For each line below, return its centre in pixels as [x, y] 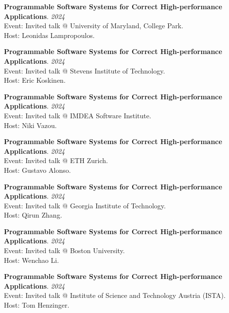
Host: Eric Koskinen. [35, 80]
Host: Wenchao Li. [32, 260]
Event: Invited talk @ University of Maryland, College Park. [94, 26]
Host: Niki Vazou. [30, 125]
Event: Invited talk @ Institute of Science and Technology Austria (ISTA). [115, 295]
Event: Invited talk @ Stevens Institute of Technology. [85, 70]
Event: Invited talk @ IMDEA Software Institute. [78, 115]
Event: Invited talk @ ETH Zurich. [56, 160]
